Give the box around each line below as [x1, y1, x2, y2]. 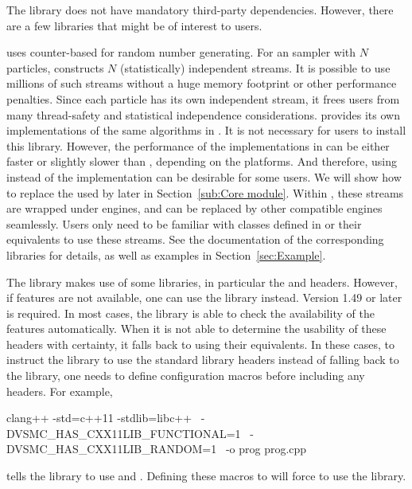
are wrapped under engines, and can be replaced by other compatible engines [6, 200, 383, 217]
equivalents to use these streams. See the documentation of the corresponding [6, 231, 384, 248]
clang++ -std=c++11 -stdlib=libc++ [6, 409, 192, 426]
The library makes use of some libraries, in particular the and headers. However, [6, 273, 398, 290]
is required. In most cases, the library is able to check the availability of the [6, 304, 375, 321]
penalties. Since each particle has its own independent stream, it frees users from [6, 90, 400, 107]
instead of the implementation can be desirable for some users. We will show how [6, 168, 402, 185]
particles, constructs [6, 59, 104, 76]
